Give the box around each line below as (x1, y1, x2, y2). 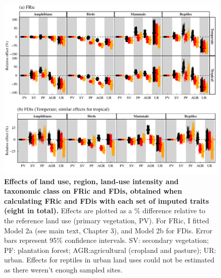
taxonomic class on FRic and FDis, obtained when (4, 186, 182, 196)
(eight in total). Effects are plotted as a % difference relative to (4, 205, 205, 216)
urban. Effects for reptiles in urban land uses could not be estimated (4, 254, 214, 265)
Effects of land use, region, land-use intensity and (4, 176, 179, 186)
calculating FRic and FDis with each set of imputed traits (4, 195, 209, 206)
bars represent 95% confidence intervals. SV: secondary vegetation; (4, 235, 209, 245)
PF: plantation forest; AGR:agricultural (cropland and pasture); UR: (4, 244, 216, 255)
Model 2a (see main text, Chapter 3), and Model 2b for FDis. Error (4, 225, 212, 235)
